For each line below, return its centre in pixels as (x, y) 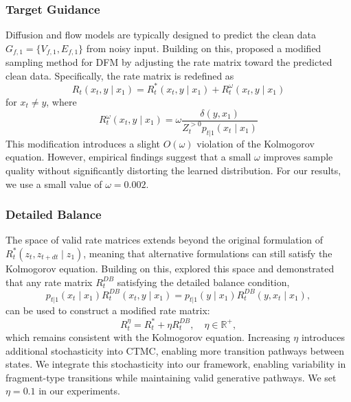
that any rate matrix (49, 282)
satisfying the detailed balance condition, (203, 282)
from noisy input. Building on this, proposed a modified (204, 48)
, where (61, 101)
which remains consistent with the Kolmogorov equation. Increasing (148, 336)
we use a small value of (54, 184)
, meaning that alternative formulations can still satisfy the (208, 253)
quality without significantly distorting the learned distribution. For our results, (173, 170)
